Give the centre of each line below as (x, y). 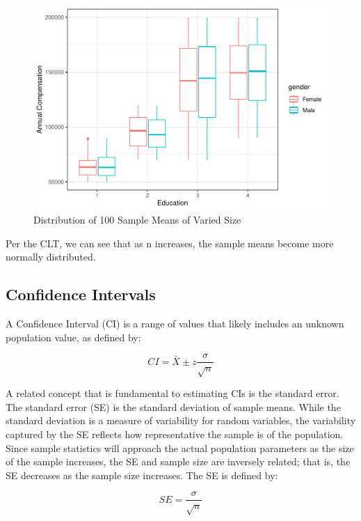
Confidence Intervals (81, 294)
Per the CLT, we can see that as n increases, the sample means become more (170, 243)
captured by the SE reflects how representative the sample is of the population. (175, 434)
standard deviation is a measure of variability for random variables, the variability (181, 420)
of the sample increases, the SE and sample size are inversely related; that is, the (178, 461)
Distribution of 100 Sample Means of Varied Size (137, 220)
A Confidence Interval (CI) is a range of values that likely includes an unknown (175, 324)
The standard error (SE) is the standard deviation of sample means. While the (173, 406)
